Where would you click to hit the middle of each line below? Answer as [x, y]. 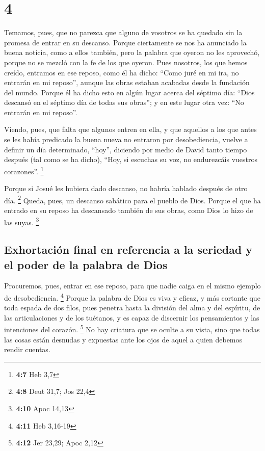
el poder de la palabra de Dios [86, 264]
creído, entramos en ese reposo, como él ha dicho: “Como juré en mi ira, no [122, 72]
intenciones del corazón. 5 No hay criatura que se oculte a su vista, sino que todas [132, 329]
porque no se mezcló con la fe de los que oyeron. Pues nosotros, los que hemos [126, 62]
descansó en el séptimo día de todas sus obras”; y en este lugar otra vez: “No [124, 102]
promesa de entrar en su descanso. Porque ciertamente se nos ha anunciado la [125, 42]
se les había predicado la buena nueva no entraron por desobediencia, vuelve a [126, 139]
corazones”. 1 [24, 170]
